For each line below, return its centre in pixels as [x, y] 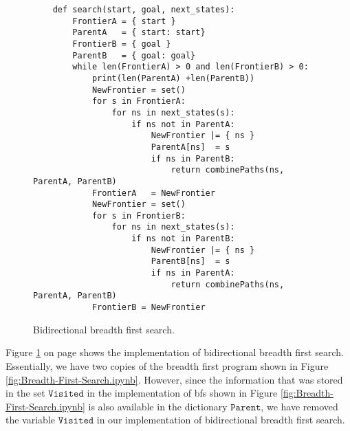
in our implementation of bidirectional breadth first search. [221, 420]
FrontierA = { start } [124, 21]
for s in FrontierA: [139, 101]
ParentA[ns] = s [190, 147]
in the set [25, 393]
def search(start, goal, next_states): [144, 10]
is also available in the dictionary [158, 406]
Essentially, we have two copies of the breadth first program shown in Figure [167, 365]
